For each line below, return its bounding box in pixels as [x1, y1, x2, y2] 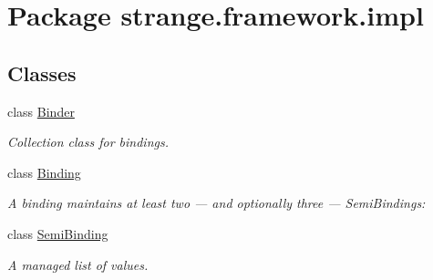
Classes [7, 58, 77, 87]
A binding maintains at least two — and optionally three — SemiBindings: [7, 193, 426, 213]
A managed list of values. [7, 254, 149, 274]
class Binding [7, 162, 81, 181]
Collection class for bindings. [7, 132, 169, 151]
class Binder [7, 101, 75, 120]
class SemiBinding [7, 223, 108, 243]
